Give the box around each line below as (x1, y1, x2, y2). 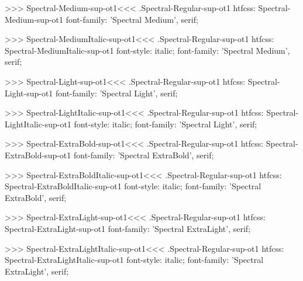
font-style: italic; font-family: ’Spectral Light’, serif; (74, 117, 257, 130)
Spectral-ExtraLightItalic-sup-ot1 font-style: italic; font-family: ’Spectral (5, 254, 264, 266)
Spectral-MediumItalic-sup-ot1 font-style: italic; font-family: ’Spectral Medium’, (5, 44, 290, 56)
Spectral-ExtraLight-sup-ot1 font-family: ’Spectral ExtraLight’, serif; (5, 222, 251, 234)
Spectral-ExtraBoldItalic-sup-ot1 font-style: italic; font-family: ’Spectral (5, 180, 261, 192)
